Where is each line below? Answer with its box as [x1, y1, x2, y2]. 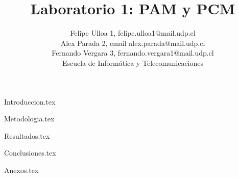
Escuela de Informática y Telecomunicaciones [62, 57, 204, 68]
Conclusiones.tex [4, 147, 56, 158]
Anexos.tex [4, 164, 39, 175]
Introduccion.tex [4, 96, 56, 107]
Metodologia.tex [4, 113, 55, 124]
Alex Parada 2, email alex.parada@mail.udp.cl [60, 37, 205, 48]
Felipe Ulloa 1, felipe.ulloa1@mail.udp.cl [70, 28, 196, 38]
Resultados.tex [4, 130, 50, 141]
